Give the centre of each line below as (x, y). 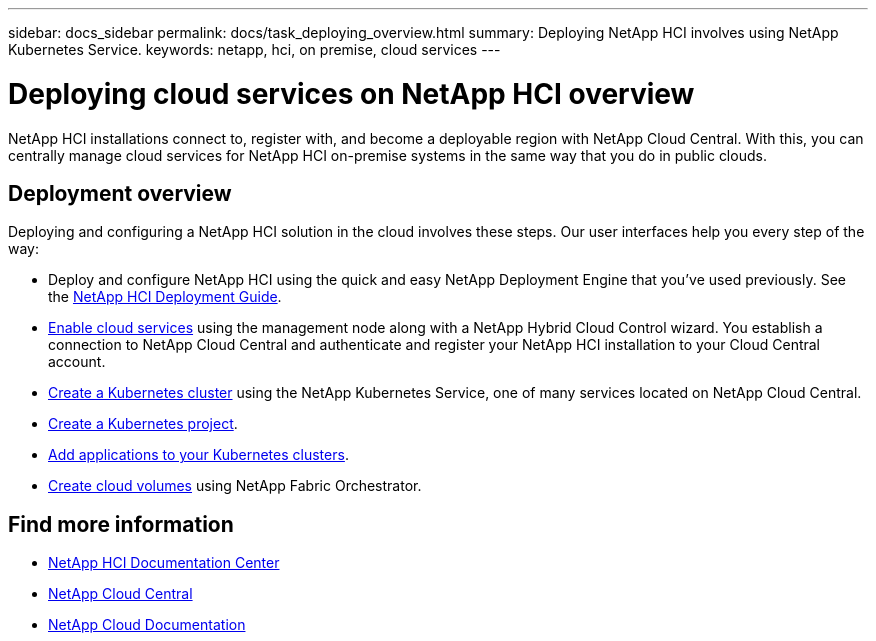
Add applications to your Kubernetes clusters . (198, 455)
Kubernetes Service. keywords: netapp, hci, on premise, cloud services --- (254, 49)
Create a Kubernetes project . (143, 424)
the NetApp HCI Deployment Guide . (165, 297)
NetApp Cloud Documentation (147, 625)
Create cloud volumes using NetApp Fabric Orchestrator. (235, 486)
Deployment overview (120, 193)
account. (77, 362)
